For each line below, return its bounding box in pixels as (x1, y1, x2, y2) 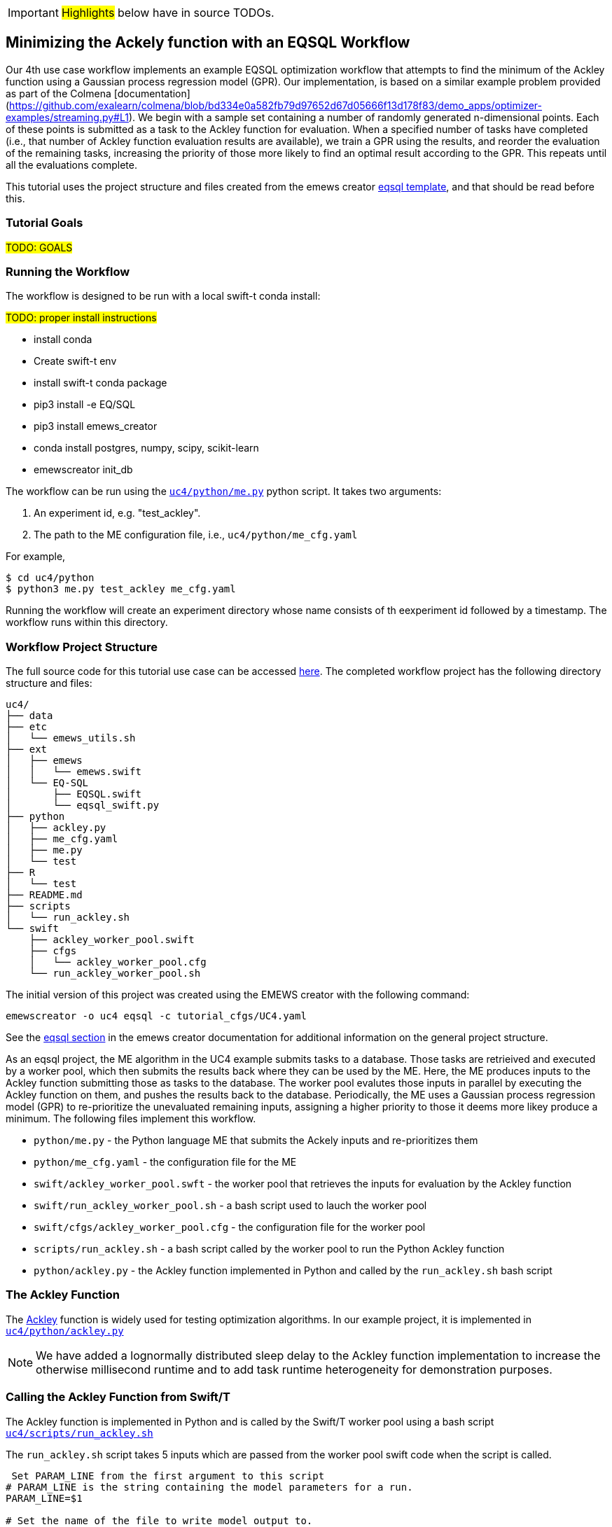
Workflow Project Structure (6, 639, 158, 654)
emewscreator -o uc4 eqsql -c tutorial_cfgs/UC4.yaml (6, 1010, 307, 1022)
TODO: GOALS (6, 241, 73, 253)
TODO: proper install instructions (6, 312, 157, 324)
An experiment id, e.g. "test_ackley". (34, 507, 201, 520)
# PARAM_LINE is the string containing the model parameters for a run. (6, 1481, 413, 1493)
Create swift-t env (34, 355, 117, 368)
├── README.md (6, 889, 83, 901)
